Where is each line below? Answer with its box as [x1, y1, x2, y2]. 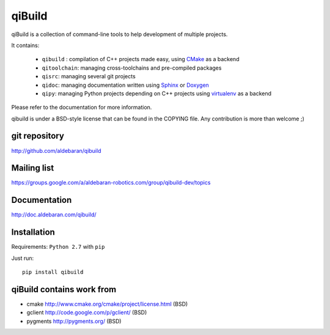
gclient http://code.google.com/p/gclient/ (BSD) [26, 309, 147, 316]
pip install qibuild [22, 269, 84, 276]
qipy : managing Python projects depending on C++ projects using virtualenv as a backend [42, 89, 272, 97]
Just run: [11, 254, 34, 262]
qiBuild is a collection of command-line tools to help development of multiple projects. [11, 31, 228, 38]
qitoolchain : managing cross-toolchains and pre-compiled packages [42, 64, 222, 72]
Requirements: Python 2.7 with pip [11, 243, 105, 251]
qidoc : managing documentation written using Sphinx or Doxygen [42, 81, 209, 89]
